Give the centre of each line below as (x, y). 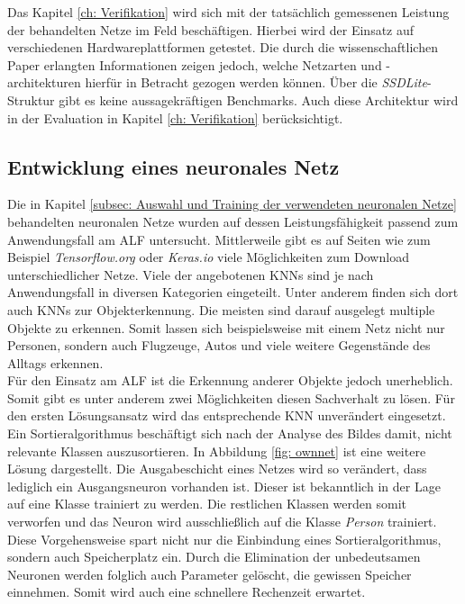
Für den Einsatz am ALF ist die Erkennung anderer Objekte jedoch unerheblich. (230, 380)
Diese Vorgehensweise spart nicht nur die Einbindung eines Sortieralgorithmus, (224, 539)
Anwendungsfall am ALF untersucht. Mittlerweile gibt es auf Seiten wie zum (219, 239)
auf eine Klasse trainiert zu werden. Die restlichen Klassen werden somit (207, 504)
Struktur (31, 99)
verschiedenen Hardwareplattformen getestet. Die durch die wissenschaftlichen (223, 47)
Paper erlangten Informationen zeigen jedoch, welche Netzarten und (195, 64)
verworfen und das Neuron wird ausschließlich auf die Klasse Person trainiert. (222, 522)
